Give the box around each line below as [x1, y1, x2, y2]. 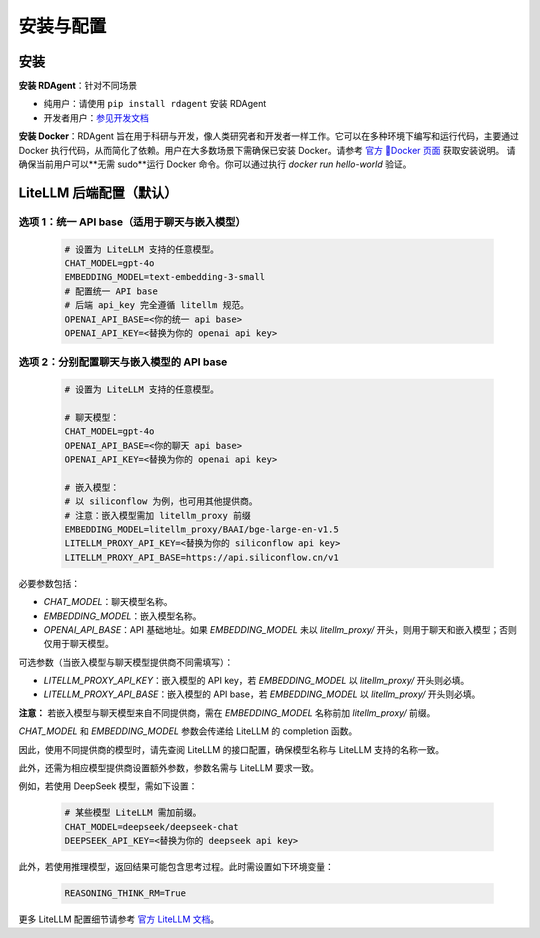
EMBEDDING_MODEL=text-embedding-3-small [64, 271, 265, 283]
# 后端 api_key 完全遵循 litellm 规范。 [64, 300, 250, 311]
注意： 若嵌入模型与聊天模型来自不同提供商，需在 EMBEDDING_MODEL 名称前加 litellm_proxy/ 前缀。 [18, 706, 436, 719]
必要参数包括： [18, 577, 80, 589]
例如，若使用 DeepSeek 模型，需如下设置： [18, 780, 198, 792]
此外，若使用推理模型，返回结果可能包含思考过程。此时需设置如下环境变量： [18, 861, 334, 873]
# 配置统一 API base [64, 285, 159, 297]
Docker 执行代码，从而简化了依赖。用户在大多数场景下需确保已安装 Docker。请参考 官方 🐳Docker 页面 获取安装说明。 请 [18, 144, 516, 156]
